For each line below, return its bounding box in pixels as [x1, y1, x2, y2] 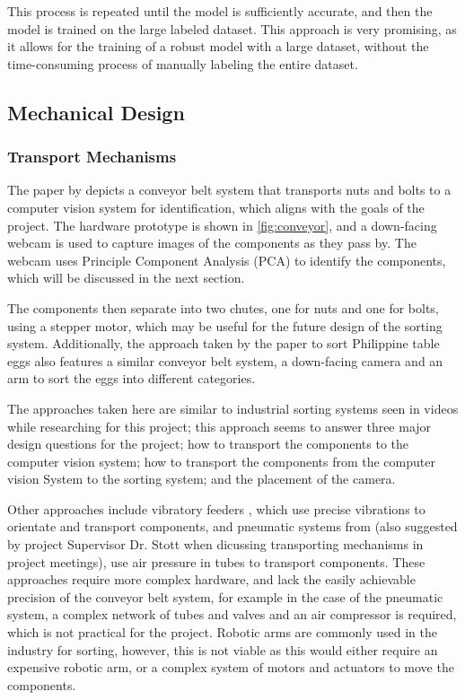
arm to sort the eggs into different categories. [7, 369, 256, 388]
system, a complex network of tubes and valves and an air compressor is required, [7, 605, 457, 624]
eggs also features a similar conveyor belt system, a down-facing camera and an [7, 351, 443, 370]
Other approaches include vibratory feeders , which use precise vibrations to [7, 499, 426, 518]
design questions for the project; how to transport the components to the [7, 434, 408, 453]
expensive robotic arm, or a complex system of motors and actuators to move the [7, 658, 454, 677]
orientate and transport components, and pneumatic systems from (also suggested [7, 517, 458, 536]
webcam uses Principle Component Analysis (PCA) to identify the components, [7, 250, 446, 269]
